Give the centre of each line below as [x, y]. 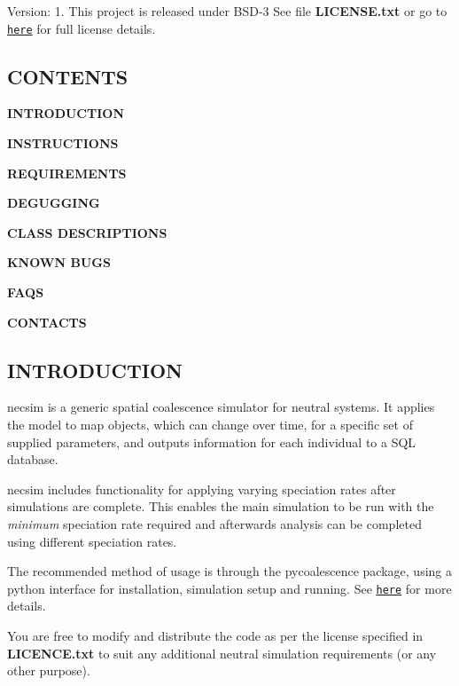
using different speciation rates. [92, 541]
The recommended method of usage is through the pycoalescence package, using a [229, 571]
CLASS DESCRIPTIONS [87, 232]
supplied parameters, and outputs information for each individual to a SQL [212, 442]
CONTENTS [68, 76]
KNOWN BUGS [59, 262]
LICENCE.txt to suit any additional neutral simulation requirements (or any [222, 653]
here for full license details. [82, 28]
